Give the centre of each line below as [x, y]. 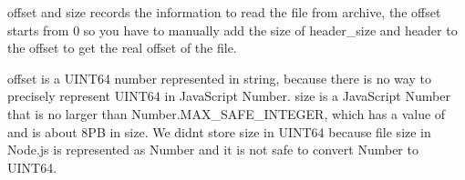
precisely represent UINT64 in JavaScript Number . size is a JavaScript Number [229, 96]
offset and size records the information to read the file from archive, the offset [224, 12]
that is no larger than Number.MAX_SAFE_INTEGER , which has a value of [227, 113]
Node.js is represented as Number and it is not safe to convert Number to [213, 150]
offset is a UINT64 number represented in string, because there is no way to [219, 78]
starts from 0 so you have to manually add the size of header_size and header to [232, 30]
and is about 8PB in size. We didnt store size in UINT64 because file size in [219, 131]
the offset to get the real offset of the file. [122, 48]
